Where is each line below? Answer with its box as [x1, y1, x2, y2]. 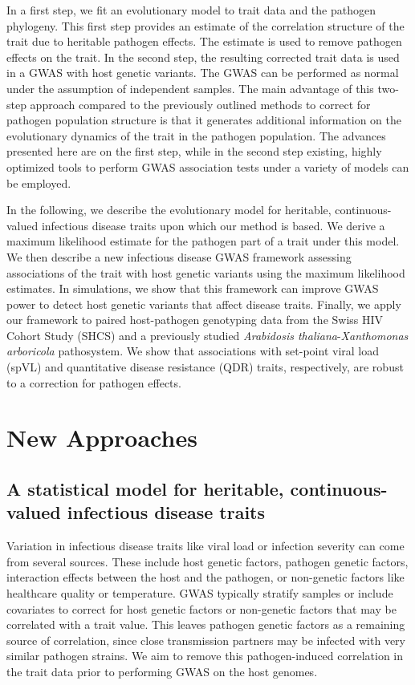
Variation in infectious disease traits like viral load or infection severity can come [6, 537, 405, 554]
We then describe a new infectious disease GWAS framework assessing [6, 248, 352, 265]
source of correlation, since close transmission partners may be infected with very [6, 631, 405, 648]
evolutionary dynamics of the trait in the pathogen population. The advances [6, 127, 386, 144]
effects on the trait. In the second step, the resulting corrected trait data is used [6, 48, 400, 65]
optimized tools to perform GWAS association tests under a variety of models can [6, 158, 409, 175]
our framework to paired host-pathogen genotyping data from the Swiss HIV [6, 311, 384, 328]
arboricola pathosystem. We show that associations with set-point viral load [6, 342, 380, 359]
